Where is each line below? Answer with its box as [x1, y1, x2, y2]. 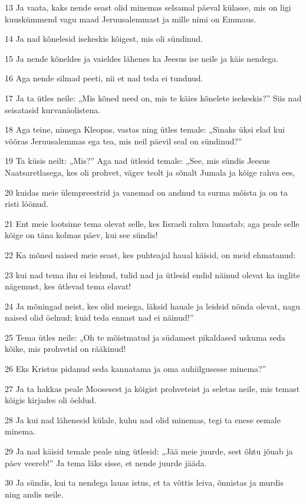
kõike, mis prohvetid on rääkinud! [5, 342, 126, 355]
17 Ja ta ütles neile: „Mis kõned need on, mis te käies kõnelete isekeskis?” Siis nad [5, 91, 302, 104]
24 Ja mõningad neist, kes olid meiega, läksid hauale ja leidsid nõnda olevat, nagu [5, 299, 301, 312]
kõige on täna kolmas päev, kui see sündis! [5, 229, 158, 241]
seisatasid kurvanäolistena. [5, 103, 101, 116]
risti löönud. [5, 197, 49, 210]
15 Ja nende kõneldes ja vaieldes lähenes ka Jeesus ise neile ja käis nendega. [5, 52, 279, 64]
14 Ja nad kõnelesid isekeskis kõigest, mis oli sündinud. [5, 32, 203, 45]
